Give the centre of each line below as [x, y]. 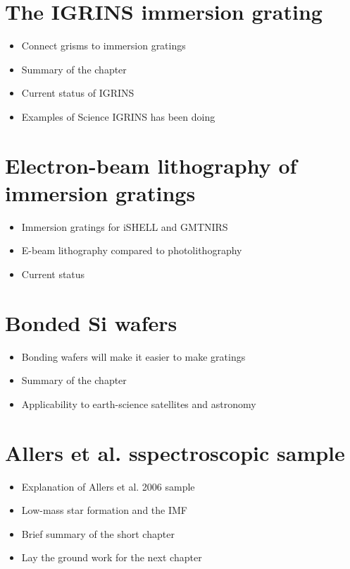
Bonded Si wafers [91, 322]
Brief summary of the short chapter [98, 533]
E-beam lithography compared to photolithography [132, 250]
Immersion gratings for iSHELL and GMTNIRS [125, 226]
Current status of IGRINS [78, 93]
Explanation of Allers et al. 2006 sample [108, 486]
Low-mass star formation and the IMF [104, 510]
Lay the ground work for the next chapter [112, 557]
